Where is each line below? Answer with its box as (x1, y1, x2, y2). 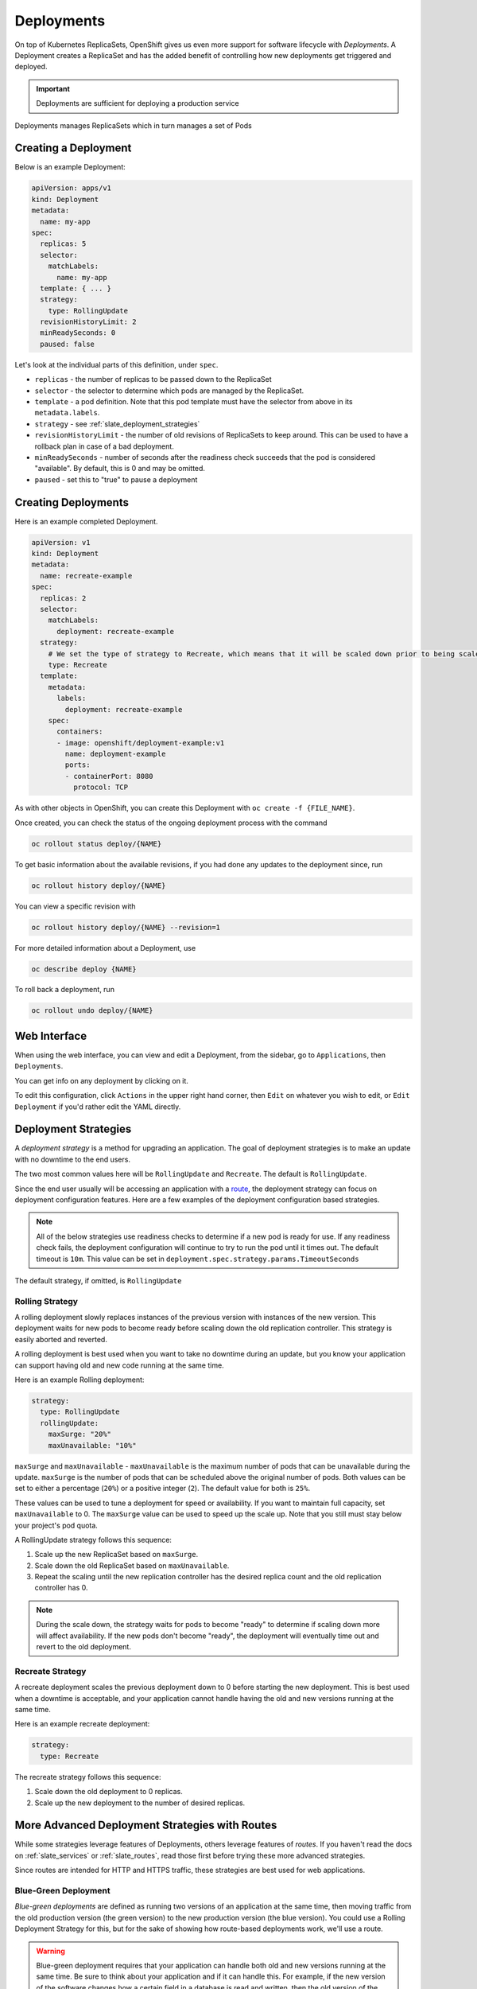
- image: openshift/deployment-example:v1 (56, 738, 225, 747)
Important (36, 84, 71, 93)
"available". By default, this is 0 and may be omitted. (34, 464, 206, 473)
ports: (64, 761, 91, 769)
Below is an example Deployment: (14, 162, 126, 172)
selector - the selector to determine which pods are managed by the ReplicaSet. (34, 386, 304, 395)
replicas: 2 (40, 594, 87, 602)
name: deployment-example (64, 749, 166, 759)
